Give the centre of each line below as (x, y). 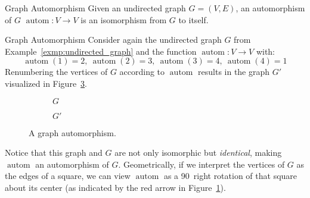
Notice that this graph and (54, 153)
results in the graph (234, 72)
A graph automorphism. (72, 132)
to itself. (193, 19)
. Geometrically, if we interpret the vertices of (201, 164)
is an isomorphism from (124, 19)
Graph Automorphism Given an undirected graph (95, 8)
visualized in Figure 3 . (46, 83)
